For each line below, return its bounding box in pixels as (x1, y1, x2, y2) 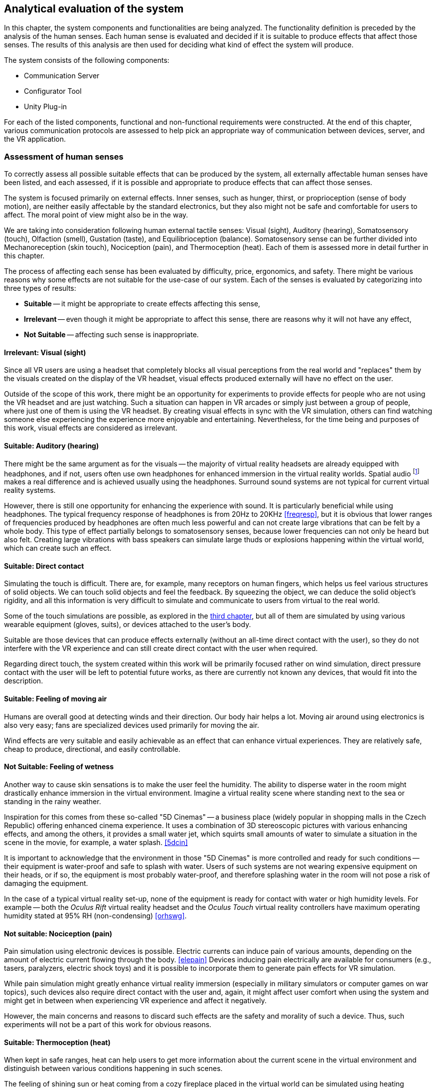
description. (4, 676, 43, 685)
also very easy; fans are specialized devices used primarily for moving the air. (4, 720, 259, 729)
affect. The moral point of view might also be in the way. (4, 211, 188, 219)
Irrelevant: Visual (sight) (4, 348, 86, 357)
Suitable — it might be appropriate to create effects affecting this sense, (24, 299, 261, 308)
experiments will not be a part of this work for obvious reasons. (4, 1020, 212, 1029)
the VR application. (4, 135, 66, 144)
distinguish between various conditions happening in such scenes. (4, 1064, 223, 1073)
